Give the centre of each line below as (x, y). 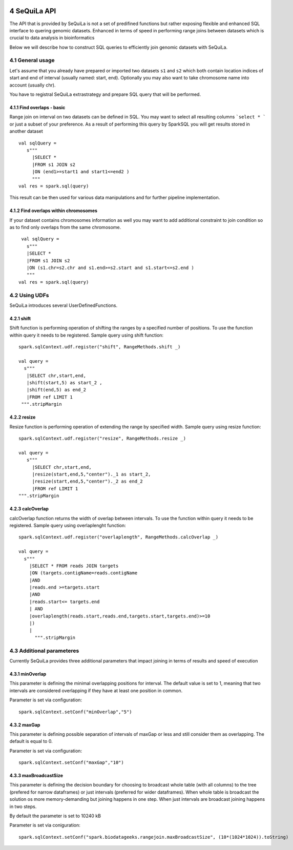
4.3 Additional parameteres (44, 651)
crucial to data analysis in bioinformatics (52, 38)
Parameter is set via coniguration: (45, 825)
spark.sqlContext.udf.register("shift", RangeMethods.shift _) (100, 347)
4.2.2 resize (23, 417)
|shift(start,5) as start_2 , (64, 383)
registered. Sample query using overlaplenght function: (68, 525)
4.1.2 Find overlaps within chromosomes (53, 211)
